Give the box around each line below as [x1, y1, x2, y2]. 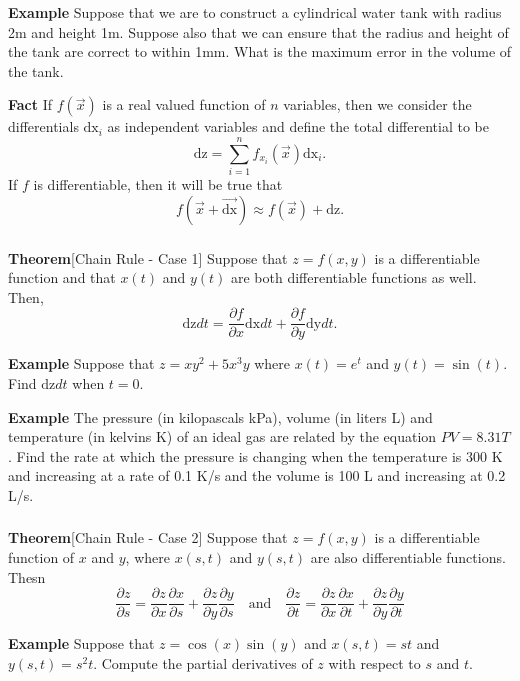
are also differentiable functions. [310, 547, 506, 568]
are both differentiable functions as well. [230, 267, 477, 288]
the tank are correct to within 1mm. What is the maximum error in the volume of [8, 41, 512, 62]
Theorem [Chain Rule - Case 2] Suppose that [8, 527, 288, 548]
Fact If [8, 94, 53, 115]
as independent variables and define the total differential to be [107, 116, 489, 137]
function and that [8, 267, 116, 288]
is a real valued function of [102, 94, 266, 115]
